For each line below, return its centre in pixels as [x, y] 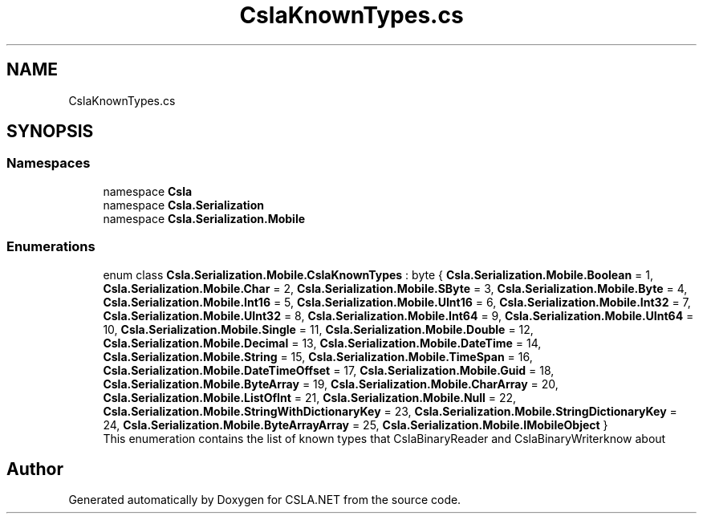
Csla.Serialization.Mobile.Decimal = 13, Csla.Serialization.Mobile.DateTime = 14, [322, 343]
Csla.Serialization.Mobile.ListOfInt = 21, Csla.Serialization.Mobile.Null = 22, [310, 397]
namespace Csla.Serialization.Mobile [204, 218]
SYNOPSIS [50, 132]
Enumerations [51, 247]
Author [35, 469]
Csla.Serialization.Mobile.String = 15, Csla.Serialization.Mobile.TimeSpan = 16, [318, 356]
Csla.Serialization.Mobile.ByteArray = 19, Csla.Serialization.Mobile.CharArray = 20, [331, 384]
